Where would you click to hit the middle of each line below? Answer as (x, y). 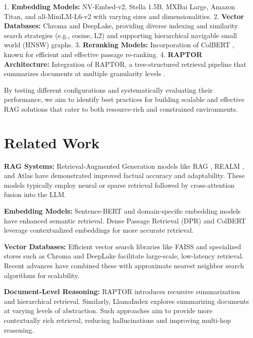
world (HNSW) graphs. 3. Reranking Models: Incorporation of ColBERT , (119, 45)
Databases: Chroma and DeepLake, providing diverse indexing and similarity (121, 26)
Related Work (52, 142)
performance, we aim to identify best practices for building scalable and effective (124, 99)
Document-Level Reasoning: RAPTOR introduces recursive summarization (122, 291)
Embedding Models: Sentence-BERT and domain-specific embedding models (122, 211)
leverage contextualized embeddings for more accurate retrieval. (99, 230)
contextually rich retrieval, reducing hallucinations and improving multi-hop (117, 320)
